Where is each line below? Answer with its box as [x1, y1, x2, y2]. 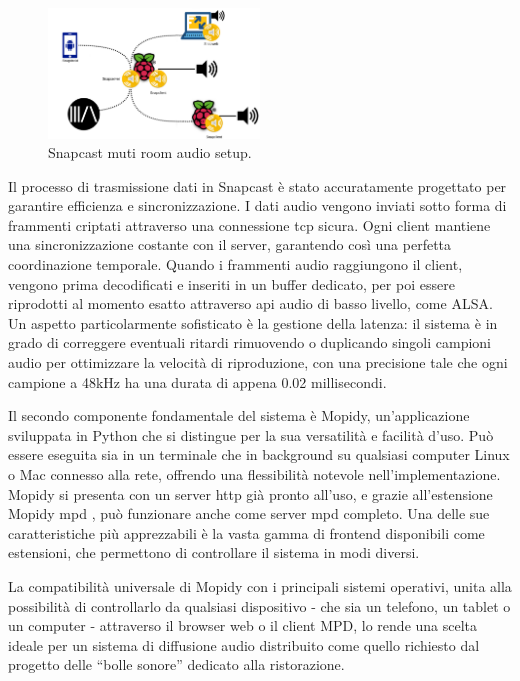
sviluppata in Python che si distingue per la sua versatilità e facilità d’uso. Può [8, 424, 494, 445]
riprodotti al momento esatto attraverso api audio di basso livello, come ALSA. [8, 293, 493, 314]
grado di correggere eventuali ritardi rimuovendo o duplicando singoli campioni [8, 332, 492, 353]
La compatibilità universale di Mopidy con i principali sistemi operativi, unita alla [8, 575, 512, 596]
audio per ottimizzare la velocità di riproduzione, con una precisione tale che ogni [8, 352, 508, 373]
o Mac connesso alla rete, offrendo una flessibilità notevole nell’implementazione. [8, 464, 501, 485]
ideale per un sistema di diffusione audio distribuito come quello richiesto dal [8, 634, 480, 655]
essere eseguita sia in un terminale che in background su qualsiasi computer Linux [8, 444, 510, 465]
